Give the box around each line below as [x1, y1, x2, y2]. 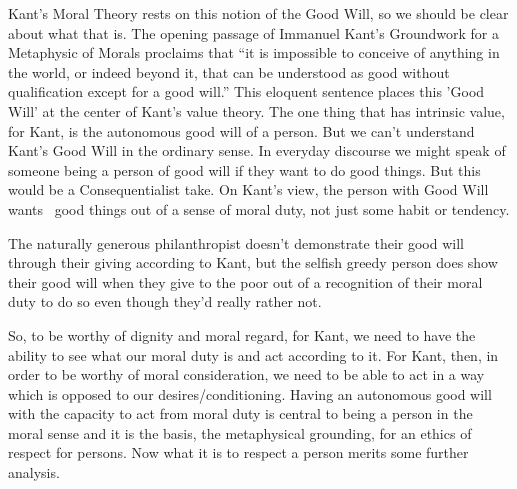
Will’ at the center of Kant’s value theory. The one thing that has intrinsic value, [8, 100, 505, 121]
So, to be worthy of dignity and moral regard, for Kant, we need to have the [8, 324, 476, 345]
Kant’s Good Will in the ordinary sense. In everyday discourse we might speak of [8, 140, 506, 161]
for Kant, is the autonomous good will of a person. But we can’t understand [8, 120, 475, 141]
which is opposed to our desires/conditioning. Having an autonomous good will [8, 383, 492, 404]
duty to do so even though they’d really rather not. [8, 291, 322, 312]
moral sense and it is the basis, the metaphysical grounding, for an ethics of [8, 422, 472, 443]
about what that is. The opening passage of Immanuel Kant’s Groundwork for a [8, 22, 499, 43]
